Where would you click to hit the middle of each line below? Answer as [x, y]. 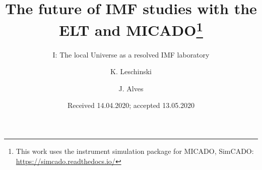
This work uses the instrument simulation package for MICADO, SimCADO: [135, 151]
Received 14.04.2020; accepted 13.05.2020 [131, 105]
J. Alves [131, 88]
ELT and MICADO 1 [131, 29]
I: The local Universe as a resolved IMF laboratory [131, 54]
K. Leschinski [131, 71]
